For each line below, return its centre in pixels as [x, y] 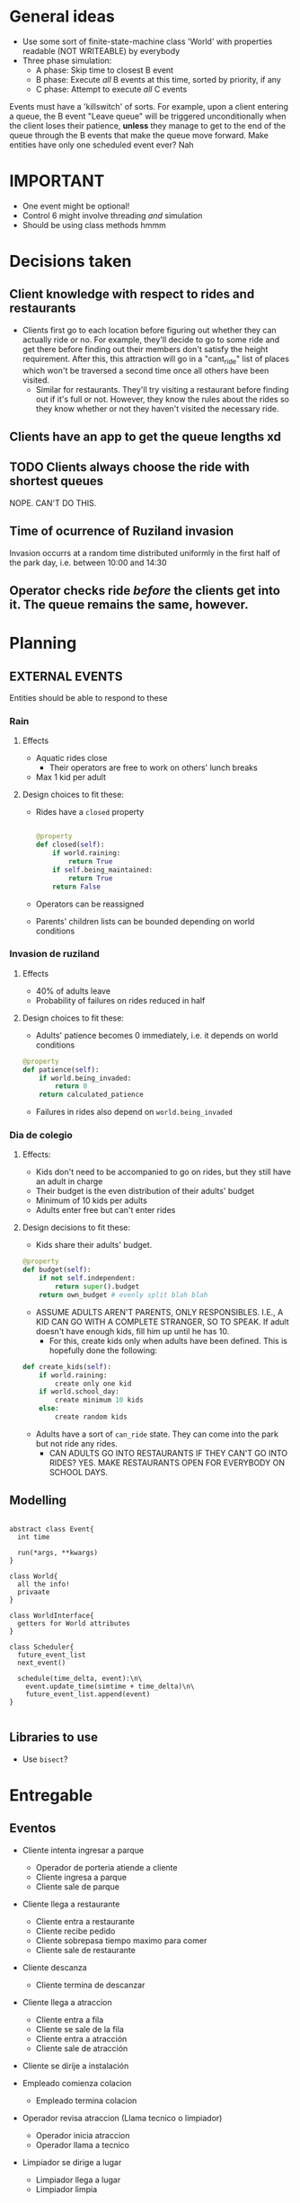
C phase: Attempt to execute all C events [111, 89]
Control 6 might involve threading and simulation [112, 215]
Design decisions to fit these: [76, 1227]
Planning [43, 643]
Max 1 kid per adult [71, 777]
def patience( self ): [61, 1070]
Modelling [38, 1501]
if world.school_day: [79, 1392]
